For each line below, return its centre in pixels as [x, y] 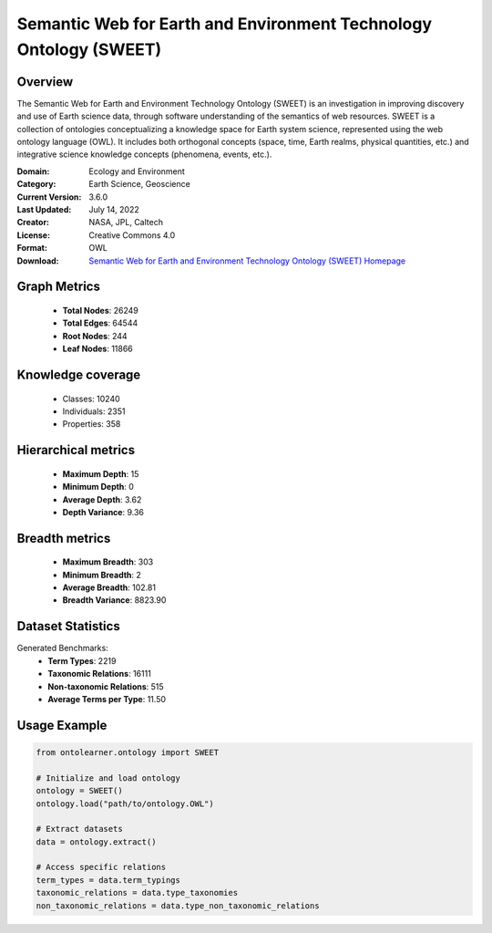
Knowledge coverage [79, 374]
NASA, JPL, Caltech [126, 223]
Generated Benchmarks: [62, 648]
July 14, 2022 [114, 209]
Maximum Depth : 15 [101, 473]
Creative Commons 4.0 [132, 235]
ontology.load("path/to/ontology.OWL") [125, 803]
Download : [38, 261]
